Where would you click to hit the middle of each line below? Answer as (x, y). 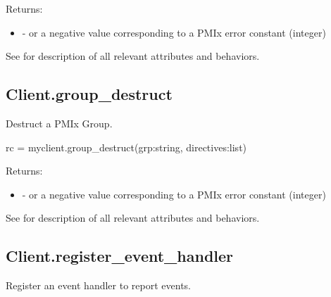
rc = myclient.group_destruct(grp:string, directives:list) (126, 147)
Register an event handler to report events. (98, 285)
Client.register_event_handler (120, 256)
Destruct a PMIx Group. (59, 123)
